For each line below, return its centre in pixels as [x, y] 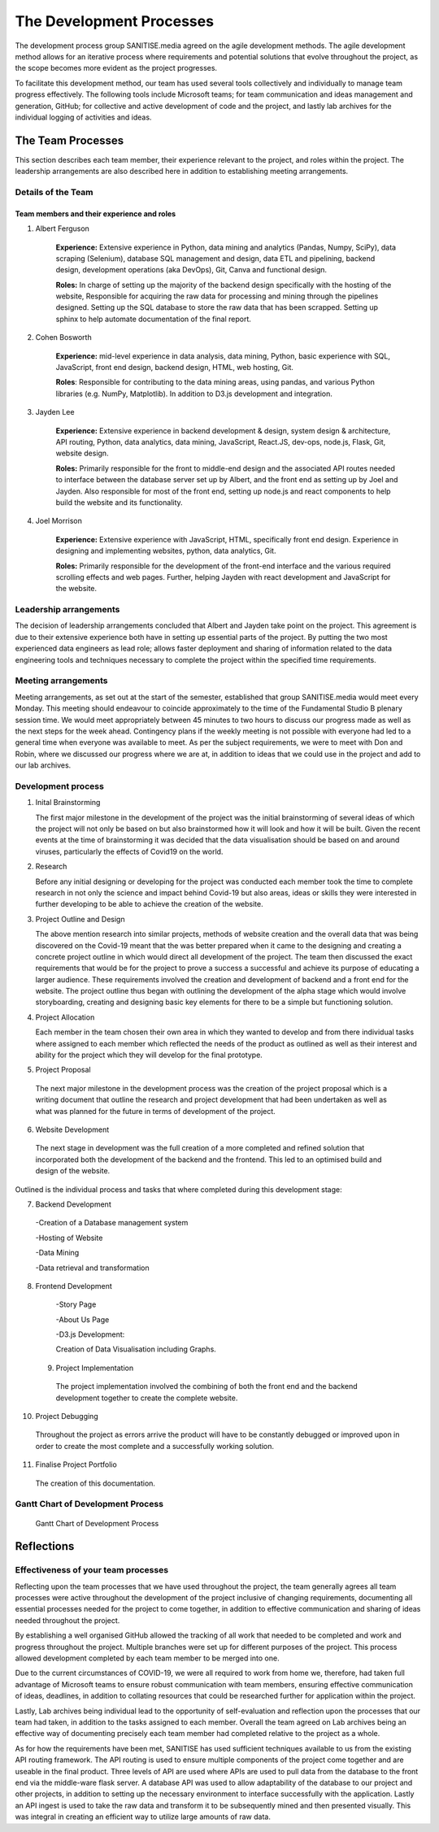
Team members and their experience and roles [96, 213]
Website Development [72, 1129]
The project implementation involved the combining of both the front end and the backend [206, 1386]
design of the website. [73, 1171]
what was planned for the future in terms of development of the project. [155, 1111]
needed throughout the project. [67, 1620]
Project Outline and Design [80, 919]
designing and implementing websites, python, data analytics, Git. [166, 551]
